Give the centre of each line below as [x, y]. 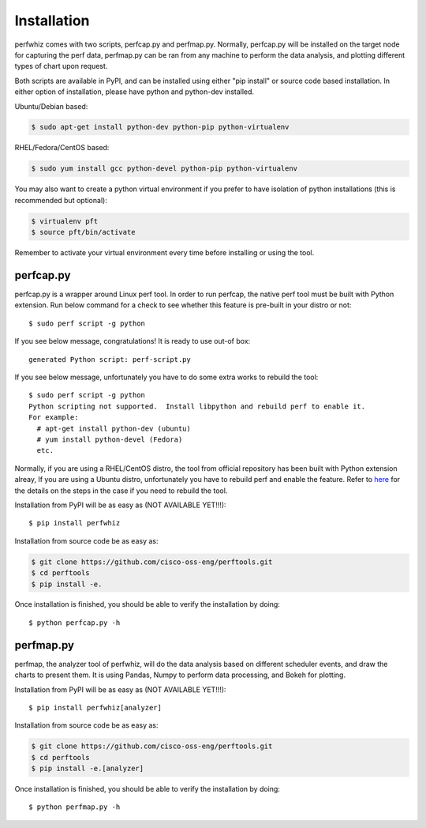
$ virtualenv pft [65, 221]
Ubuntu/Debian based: [51, 106]
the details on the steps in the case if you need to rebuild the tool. [121, 491]
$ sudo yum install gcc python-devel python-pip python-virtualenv [164, 169]
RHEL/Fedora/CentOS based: [62, 148]
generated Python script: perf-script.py [110, 359]
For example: [54, 418]
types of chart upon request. [61, 66]
